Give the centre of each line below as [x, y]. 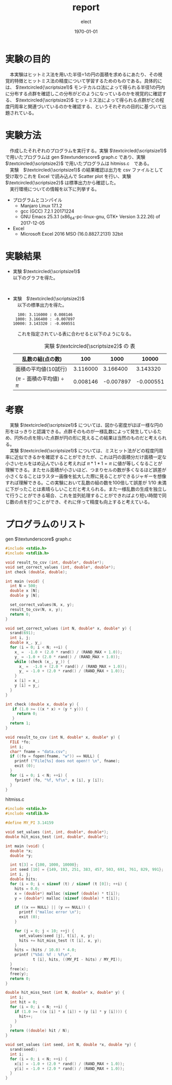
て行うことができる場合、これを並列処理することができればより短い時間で [84, 495]
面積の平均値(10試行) [41, 369]
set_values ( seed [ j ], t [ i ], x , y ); [57, 936]
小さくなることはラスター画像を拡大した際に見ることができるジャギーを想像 [86, 476]
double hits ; [24, 879]
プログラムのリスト [46, 525]
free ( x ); [19, 969]
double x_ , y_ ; [26, 643]
